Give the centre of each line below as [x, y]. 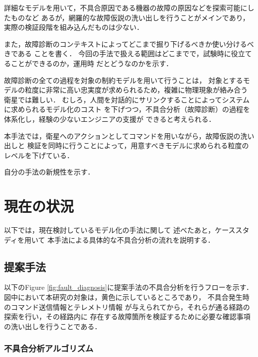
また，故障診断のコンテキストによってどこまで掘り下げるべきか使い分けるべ [129, 44]
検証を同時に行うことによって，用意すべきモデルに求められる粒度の [138, 145]
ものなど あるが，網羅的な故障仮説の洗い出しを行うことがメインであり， [130, 17]
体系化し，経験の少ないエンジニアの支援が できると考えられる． [110, 119]
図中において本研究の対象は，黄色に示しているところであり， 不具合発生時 [127, 297]
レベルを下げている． [39, 155]
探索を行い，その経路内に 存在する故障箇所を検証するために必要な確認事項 [127, 316]
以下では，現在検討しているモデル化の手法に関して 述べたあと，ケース [120, 230]
